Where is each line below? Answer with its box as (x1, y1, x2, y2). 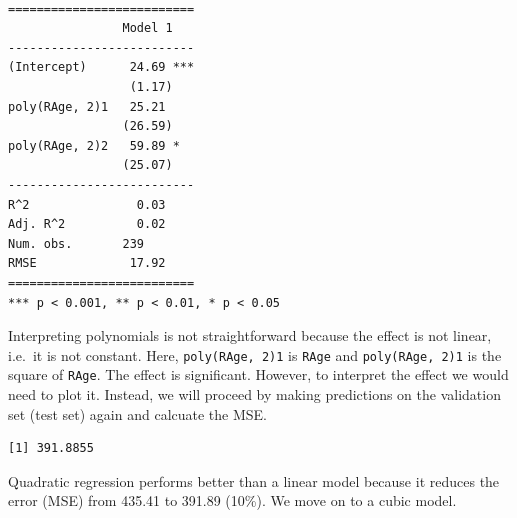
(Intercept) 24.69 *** (8, 60, 195, 75)
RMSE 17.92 (8, 256, 166, 271)
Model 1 (122, 21, 173, 36)
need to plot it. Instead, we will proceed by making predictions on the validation (8, 384, 501, 404)
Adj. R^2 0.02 (8, 217, 166, 232)
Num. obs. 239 (8, 236, 145, 251)
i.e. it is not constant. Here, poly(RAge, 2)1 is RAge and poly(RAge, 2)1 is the (8, 344, 502, 365)
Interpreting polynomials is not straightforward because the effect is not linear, (8, 325, 492, 346)
